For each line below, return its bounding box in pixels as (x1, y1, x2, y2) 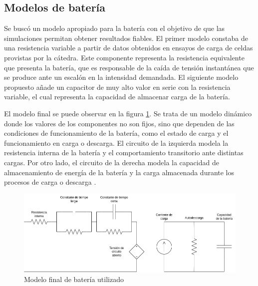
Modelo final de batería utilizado (24, 274, 124, 284)
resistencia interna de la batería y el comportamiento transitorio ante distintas (4, 147, 244, 158)
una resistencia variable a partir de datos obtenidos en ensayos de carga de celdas (4, 42, 253, 53)
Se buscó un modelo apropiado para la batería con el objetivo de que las (4, 23, 225, 33)
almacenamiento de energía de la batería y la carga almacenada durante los (4, 167, 235, 177)
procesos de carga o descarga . (4, 177, 96, 187)
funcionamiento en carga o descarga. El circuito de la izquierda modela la (4, 137, 229, 148)
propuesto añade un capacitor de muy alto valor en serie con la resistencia (4, 81, 231, 92)
